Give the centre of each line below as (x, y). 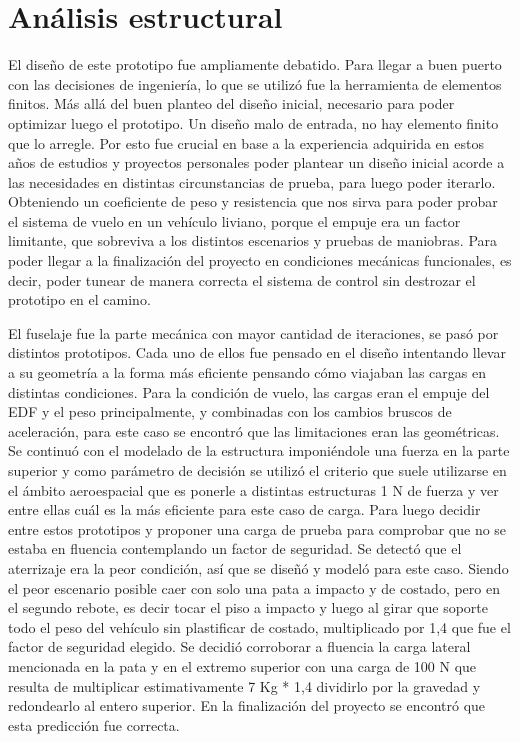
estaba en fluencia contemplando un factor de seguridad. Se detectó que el (235, 548)
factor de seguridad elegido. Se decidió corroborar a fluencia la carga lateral (239, 646)
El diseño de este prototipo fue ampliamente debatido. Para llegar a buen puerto (255, 64)
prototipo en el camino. (79, 299)
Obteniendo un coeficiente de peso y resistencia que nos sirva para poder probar (253, 201)
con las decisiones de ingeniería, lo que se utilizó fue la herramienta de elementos (255, 83)
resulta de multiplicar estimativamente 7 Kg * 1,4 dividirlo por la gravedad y (244, 685)
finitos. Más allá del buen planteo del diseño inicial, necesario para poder (231, 103)
